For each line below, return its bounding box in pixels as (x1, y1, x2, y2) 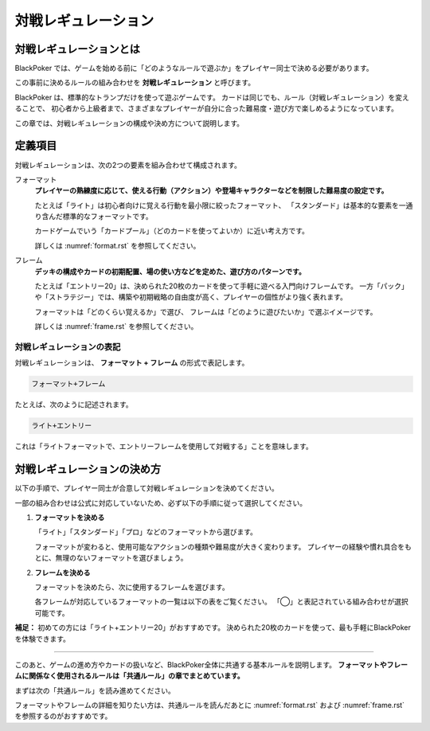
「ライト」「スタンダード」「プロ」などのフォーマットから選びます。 (34, 527, 258, 537)
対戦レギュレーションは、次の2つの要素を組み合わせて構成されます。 (14, 160, 242, 170)
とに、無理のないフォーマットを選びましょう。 (34, 553, 188, 563)
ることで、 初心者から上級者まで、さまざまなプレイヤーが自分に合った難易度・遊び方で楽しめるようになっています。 (14, 104, 398, 113)
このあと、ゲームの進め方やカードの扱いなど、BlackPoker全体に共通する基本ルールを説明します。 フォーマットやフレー (14, 659, 408, 669)
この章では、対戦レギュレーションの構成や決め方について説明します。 (14, 118, 244, 127)
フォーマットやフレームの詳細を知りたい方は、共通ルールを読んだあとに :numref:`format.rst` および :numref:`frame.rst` (14, 701, 405, 710)
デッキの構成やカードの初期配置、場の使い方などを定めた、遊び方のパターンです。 (34, 267, 306, 276)
